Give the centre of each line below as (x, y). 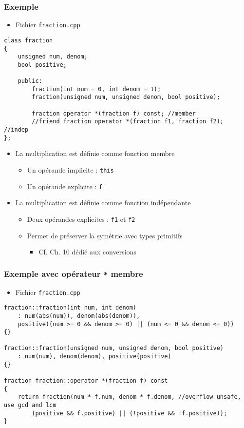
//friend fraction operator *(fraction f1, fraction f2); (128, 122)
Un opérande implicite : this (70, 170)
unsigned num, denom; (53, 57)
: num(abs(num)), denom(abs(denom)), (79, 316)
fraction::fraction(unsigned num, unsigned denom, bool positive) (114, 348)
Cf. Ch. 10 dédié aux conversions (87, 252)
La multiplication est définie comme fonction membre (95, 153)
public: (30, 81)
